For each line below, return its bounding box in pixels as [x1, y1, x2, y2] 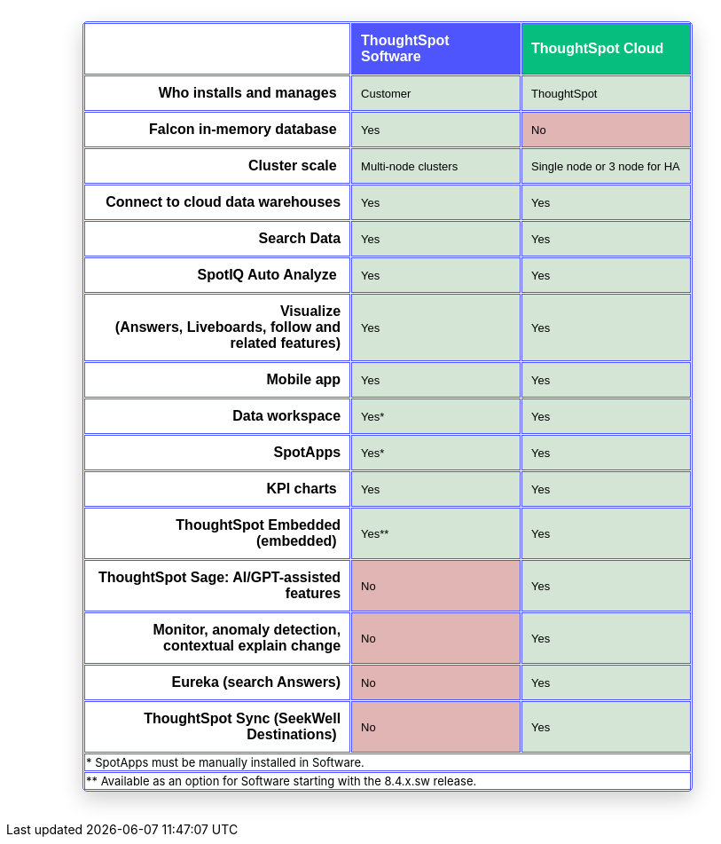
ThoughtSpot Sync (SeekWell [144, 711, 341, 726]
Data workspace [232, 408, 341, 423]
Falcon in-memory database [149, 122, 337, 137]
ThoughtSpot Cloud [531, 41, 664, 56]
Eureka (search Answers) [171, 674, 341, 690]
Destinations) [247, 727, 337, 742]
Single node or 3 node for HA [531, 159, 680, 173]
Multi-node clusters [361, 159, 458, 173]
